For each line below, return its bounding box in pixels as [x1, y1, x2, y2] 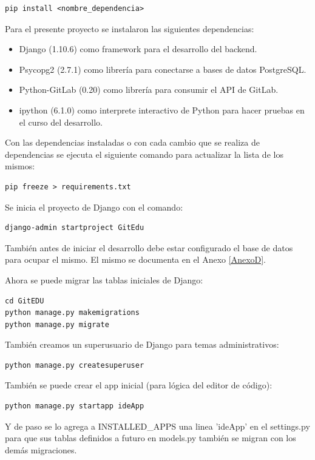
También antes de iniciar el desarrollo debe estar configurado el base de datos [5, 241, 293, 254]
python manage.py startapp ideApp [5, 402, 144, 411]
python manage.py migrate [5, 320, 109, 329]
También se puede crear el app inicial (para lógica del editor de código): [5, 379, 273, 391]
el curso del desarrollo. [19, 115, 103, 128]
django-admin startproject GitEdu [5, 223, 144, 232]
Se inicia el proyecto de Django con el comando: [5, 200, 183, 213]
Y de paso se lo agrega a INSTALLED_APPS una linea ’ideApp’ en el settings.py [5, 419, 310, 432]
